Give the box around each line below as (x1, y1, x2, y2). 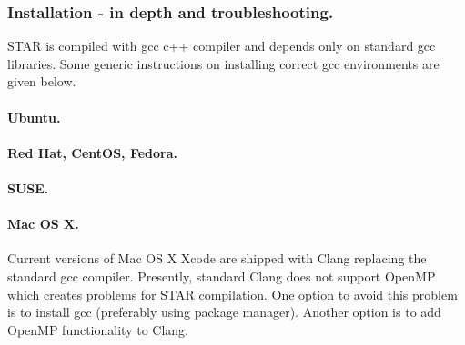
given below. (7, 72, 76, 91)
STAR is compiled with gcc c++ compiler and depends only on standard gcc (7, 36, 436, 55)
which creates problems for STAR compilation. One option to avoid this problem (7, 284, 458, 303)
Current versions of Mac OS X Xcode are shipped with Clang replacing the (7, 249, 427, 268)
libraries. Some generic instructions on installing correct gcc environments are (7, 54, 440, 73)
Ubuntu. (7, 107, 61, 126)
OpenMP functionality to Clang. (7, 320, 188, 339)
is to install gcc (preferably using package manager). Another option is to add (7, 302, 441, 321)
